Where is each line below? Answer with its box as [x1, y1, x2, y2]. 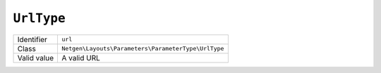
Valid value [17, 53, 54, 62]
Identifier [17, 34, 47, 44]
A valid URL [61, 53, 100, 62]
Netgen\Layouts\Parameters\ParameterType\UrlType [61, 45, 224, 53]
